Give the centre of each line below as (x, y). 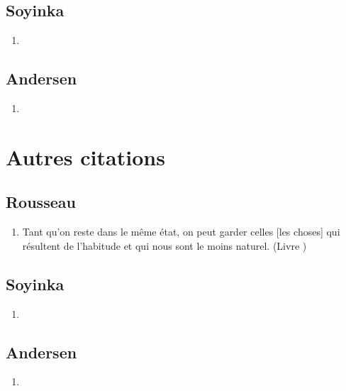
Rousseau (41, 202)
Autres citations (85, 156)
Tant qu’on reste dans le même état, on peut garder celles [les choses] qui (181, 232)
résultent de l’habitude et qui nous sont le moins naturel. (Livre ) (164, 245)
